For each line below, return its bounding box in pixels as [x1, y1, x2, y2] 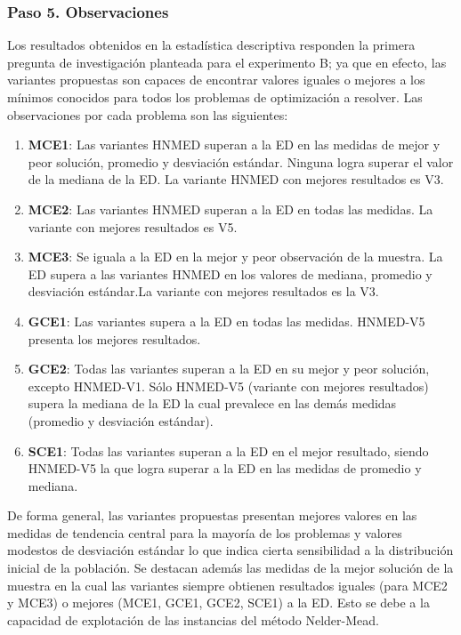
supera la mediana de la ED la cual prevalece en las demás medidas [28, 394, 397, 413]
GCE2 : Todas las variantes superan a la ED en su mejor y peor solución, [28, 359, 430, 378]
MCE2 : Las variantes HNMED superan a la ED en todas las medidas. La [28, 199, 433, 218]
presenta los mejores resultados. [28, 329, 201, 348]
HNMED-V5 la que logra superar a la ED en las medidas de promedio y [28, 459, 422, 478]
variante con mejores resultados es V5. [28, 217, 238, 236]
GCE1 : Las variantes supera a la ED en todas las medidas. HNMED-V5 [28, 311, 425, 330]
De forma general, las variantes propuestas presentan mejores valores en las [7, 506, 417, 525]
